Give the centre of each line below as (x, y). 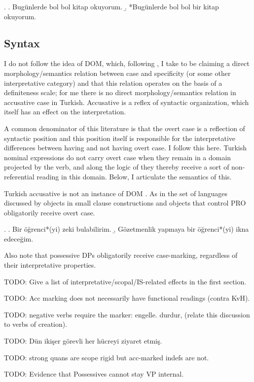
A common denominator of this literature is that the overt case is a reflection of (125, 128)
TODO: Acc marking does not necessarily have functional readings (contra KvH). (127, 298)
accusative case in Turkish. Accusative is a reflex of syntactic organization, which (127, 102)
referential (19, 176)
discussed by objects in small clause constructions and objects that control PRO (125, 203)
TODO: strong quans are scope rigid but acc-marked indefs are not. (107, 357)
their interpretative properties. (50, 265)
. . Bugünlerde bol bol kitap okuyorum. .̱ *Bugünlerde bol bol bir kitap (111, 6)
